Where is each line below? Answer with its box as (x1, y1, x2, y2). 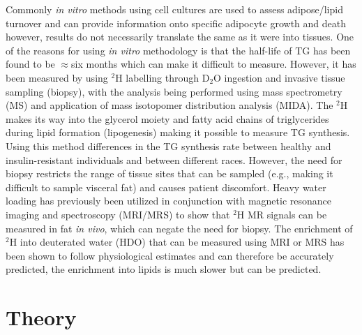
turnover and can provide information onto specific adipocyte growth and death (6, 15, 346, 30)
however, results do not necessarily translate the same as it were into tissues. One (6, 29, 354, 44)
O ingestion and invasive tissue (213, 70, 345, 84)
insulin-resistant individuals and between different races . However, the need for (6, 152, 342, 167)
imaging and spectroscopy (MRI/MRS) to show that (6, 207, 230, 221)
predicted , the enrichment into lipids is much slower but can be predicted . (6, 262, 322, 276)
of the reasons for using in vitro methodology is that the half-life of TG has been (6, 43, 351, 57)
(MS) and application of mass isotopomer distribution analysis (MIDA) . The (6, 98, 333, 112)
